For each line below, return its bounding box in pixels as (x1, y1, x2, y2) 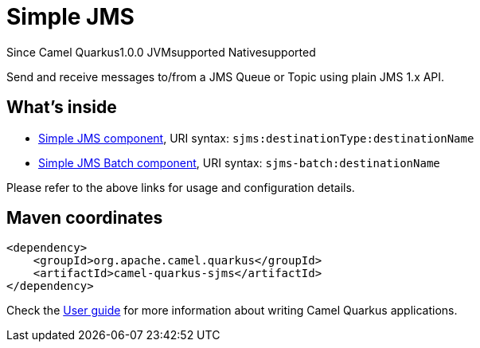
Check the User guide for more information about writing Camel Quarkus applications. (6, 303, 458, 318)
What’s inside (6, 97, 117, 118)
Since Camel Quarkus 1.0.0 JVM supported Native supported (6, 45, 316, 59)
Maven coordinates (6, 208, 163, 229)
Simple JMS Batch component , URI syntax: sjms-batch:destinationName (38, 155, 440, 170)
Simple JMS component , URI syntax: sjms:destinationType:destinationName (38, 131, 474, 145)
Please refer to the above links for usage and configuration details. (6, 180, 355, 194)
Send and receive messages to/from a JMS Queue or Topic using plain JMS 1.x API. (6, 69, 445, 84)
